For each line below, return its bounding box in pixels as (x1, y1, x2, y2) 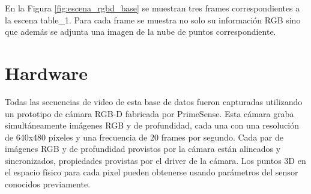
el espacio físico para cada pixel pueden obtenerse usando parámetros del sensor (5, 166, 298, 178)
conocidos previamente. (5, 178, 91, 190)
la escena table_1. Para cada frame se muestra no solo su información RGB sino (5, 13, 301, 26)
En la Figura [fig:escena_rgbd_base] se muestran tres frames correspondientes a (5, 2, 300, 14)
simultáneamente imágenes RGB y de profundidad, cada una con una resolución (5, 119, 300, 132)
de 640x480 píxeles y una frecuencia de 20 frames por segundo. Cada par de (5, 130, 283, 143)
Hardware (5, 60, 88, 85)
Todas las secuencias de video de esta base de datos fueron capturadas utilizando (5, 95, 303, 108)
